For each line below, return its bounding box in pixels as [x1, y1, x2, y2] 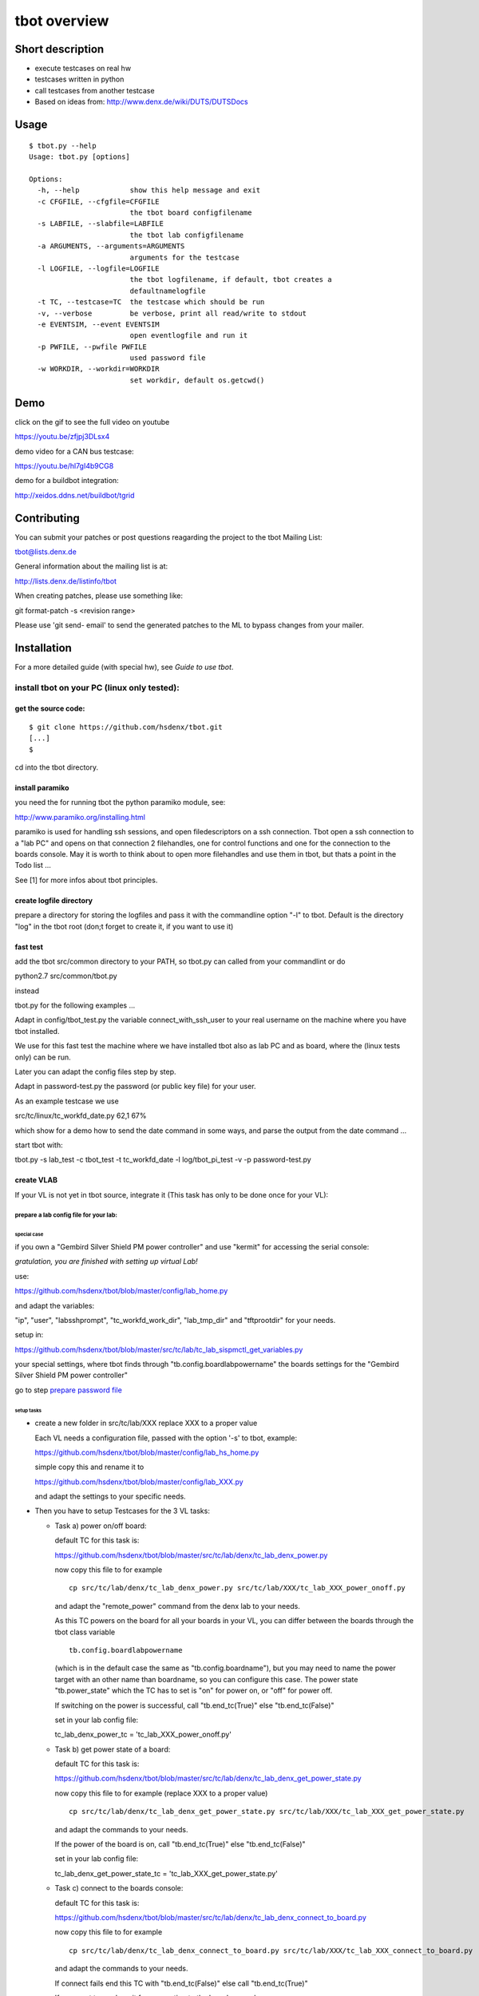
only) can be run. [14, 1052, 71, 1062]
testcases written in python [34, 74, 125, 84]
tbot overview [14, 12, 109, 30]
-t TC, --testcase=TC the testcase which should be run [37, 298, 265, 307]
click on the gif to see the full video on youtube [14, 417, 170, 426]
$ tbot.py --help [29, 141, 97, 150]
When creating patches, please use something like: [14, 591, 184, 600]
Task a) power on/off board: [54, 1521, 147, 1531]
